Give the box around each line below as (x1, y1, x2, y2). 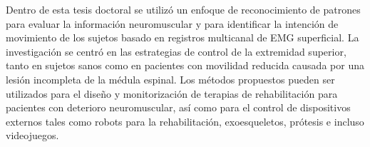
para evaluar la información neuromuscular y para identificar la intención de (6, 16, 339, 31)
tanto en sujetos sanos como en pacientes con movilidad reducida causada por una (6, 58, 364, 73)
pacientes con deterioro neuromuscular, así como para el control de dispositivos (6, 100, 351, 115)
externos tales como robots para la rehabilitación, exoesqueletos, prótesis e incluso (6, 113, 364, 128)
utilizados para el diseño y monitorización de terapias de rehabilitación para (6, 86, 338, 101)
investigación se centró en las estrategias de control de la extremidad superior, (6, 44, 346, 59)
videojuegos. (6, 128, 59, 143)
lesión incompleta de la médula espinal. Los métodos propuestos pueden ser (6, 71, 335, 86)
